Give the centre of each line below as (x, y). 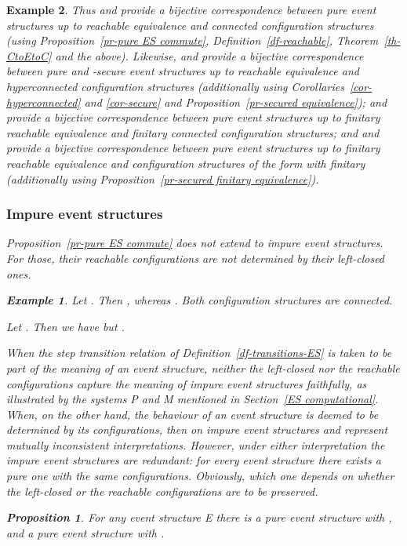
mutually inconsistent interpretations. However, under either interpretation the (196, 444)
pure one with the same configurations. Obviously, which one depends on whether (200, 476)
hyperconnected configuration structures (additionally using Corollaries (175, 86)
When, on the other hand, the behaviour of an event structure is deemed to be (193, 414)
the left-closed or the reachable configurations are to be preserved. (162, 491)
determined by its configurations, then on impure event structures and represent (197, 430)
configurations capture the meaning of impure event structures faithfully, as (187, 383)
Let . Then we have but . (65, 326)
